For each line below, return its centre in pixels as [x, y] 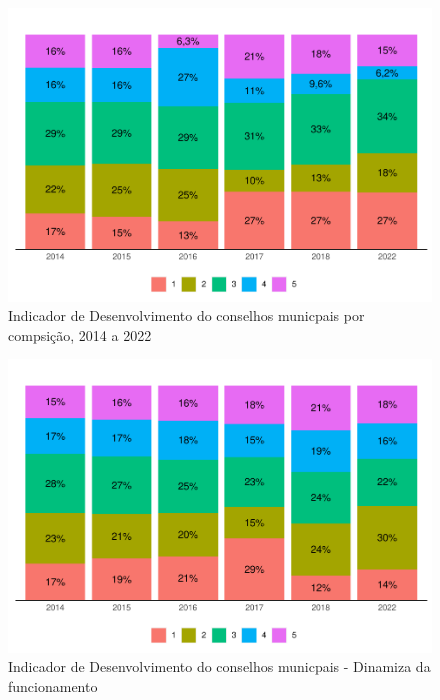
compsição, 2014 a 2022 [80, 334]
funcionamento [53, 686]
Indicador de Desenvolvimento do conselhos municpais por [186, 315]
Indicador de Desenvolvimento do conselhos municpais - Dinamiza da [219, 666]
